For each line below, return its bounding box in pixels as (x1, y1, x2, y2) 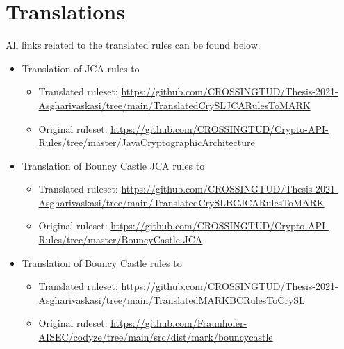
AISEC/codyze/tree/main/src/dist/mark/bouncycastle (38, 330, 273, 344)
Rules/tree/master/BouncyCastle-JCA (38, 232, 203, 247)
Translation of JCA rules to (22, 60, 140, 75)
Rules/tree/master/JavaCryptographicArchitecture (38, 135, 255, 149)
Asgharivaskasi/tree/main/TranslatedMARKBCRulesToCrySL (38, 292, 305, 307)
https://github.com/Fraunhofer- (110, 316, 247, 330)
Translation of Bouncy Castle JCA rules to (22, 158, 205, 172)
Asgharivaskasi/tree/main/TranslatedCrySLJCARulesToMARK (38, 97, 311, 112)
